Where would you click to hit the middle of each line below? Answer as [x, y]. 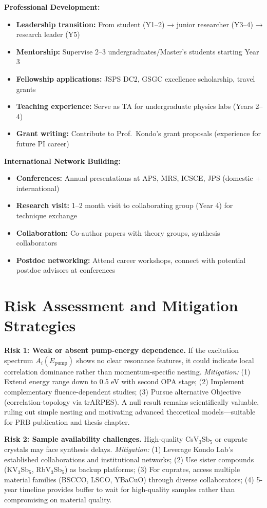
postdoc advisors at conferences [66, 270]
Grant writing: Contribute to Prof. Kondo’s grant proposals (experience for [139, 133]
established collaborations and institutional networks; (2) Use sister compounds [129, 459]
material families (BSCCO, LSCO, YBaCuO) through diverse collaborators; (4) [129, 479]
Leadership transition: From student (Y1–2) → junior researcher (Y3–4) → [139, 24]
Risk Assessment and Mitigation [121, 305]
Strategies [40, 325]
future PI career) [43, 143]
